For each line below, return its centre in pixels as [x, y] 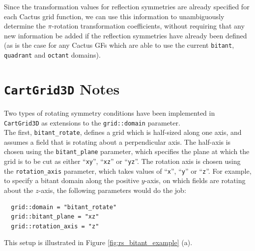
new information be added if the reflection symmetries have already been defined [126, 35]
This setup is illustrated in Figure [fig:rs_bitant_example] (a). [98, 242]
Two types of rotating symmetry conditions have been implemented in [110, 112]
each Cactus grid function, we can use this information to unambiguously [114, 16]
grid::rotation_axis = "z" [55, 226]
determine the [25, 26]
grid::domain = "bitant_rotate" [64, 207]
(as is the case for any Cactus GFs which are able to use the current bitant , [119, 45]
